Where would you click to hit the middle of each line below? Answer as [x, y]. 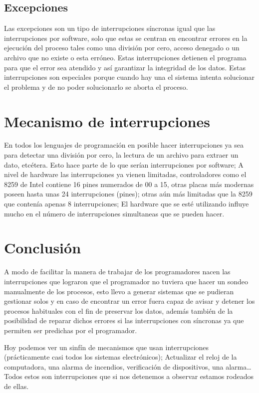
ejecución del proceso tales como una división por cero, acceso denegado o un [122, 48]
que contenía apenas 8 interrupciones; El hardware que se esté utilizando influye [127, 204]
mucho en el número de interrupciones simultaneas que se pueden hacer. [114, 213]
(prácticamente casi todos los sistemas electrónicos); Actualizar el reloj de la [121, 357]
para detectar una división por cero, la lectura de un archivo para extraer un [121, 155]
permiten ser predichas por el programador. [71, 330]
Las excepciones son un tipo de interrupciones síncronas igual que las [110, 28]
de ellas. [16, 386]
